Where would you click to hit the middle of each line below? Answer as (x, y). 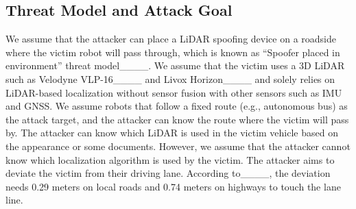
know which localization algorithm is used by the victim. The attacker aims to (170, 159)
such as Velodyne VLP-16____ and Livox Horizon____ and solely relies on (170, 78)
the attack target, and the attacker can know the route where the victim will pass (177, 119)
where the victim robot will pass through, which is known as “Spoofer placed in (173, 52)
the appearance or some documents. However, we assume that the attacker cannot (178, 146)
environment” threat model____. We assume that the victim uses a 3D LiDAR (175, 65)
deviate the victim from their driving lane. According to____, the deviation (168, 173)
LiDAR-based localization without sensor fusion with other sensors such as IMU (174, 92)
